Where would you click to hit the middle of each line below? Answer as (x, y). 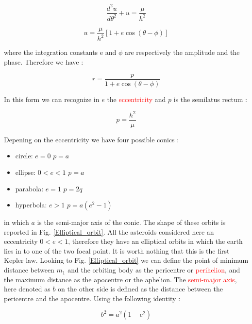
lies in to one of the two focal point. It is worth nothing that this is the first (117, 250)
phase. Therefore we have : (44, 61)
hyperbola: (31, 205)
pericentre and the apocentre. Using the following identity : (92, 298)
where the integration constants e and (60, 52)
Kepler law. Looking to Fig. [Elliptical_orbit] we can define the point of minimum (126, 260)
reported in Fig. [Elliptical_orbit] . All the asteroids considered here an (109, 231)
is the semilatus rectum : (210, 99)
